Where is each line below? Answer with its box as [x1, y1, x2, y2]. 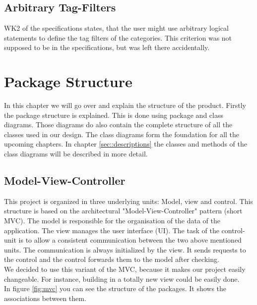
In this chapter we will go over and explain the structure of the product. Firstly [4, 100, 246, 110]
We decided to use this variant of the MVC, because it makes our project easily [4, 264, 246, 274]
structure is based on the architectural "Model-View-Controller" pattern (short [4, 205, 243, 216]
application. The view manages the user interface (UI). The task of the [4, 225, 219, 235]
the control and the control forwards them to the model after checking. [4, 254, 219, 264]
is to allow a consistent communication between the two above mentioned [18, 235, 242, 245]
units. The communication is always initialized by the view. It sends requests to [4, 244, 246, 254]
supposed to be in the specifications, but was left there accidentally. [4, 42, 210, 52]
